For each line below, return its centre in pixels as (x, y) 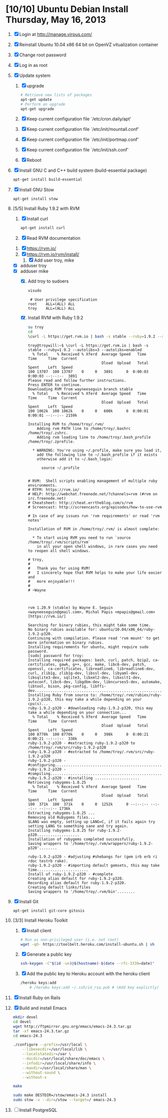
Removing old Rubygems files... (61, 817)
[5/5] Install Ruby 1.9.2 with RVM (46, 209)
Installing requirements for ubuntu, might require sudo (88, 647)
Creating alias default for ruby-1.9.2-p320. (76, 878)
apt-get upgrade (37, 109)
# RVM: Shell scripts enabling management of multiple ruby (92, 481)
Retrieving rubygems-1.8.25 (57, 782)
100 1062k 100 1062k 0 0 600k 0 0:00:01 (88, 411)
